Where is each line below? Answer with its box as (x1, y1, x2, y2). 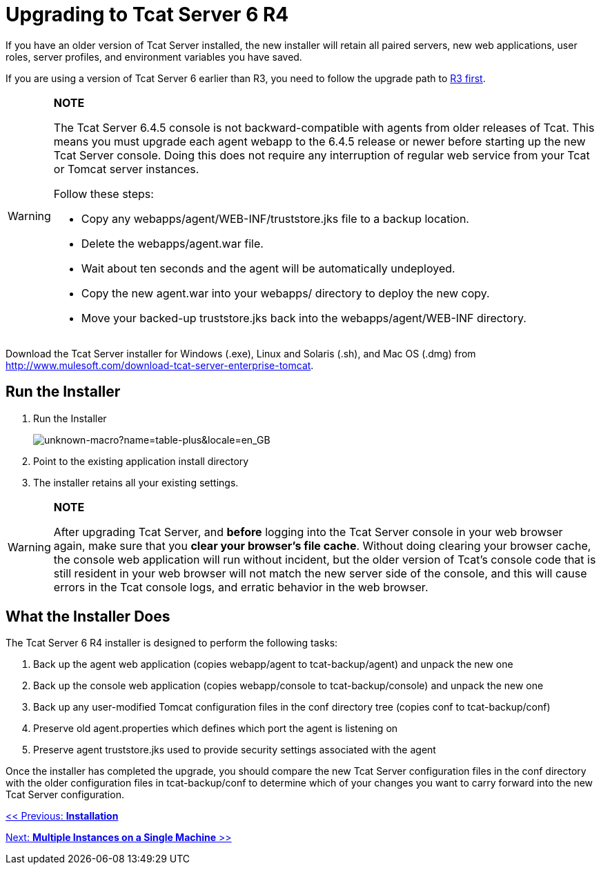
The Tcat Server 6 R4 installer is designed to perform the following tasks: (6, 637, 338, 649)
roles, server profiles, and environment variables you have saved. (6, 50, 302, 63)
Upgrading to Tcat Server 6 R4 (6, 3, 289, 26)
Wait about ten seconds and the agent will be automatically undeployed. (81, 261, 455, 275)
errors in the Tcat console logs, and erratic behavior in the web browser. (53, 580, 428, 594)
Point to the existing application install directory (33, 455, 249, 467)
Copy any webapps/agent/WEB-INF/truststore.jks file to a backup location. (81, 211, 469, 226)
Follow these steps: (53, 186, 154, 201)
